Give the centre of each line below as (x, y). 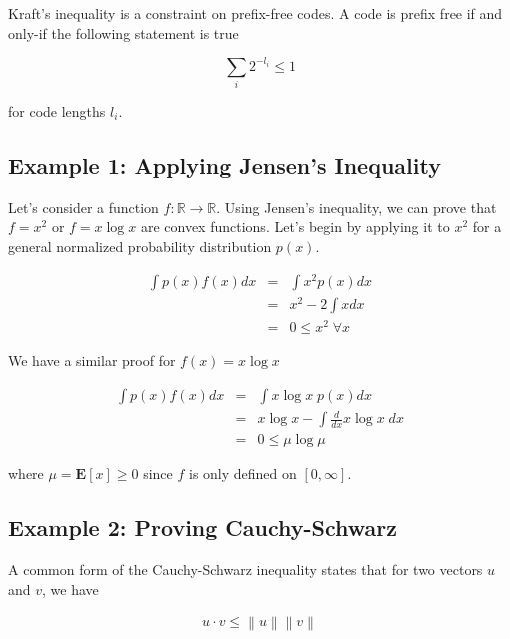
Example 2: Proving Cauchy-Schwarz (203, 527)
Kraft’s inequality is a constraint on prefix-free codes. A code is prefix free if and (255, 13)
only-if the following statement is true (123, 32)
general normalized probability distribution (140, 246)
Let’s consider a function (83, 206)
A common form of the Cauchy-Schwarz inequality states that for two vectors (245, 568)
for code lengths (57, 111)
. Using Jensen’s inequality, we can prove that (356, 206)
